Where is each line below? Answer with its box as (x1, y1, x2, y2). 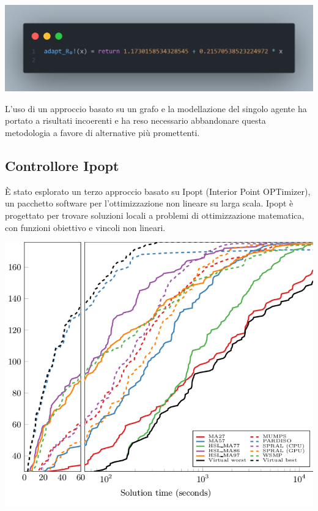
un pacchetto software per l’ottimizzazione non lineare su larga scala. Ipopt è (5, 197, 294, 210)
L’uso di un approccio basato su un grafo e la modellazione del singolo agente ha (5, 102, 307, 115)
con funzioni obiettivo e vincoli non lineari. (5, 221, 166, 233)
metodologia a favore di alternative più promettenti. (5, 126, 200, 139)
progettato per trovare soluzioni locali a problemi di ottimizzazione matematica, (5, 209, 305, 222)
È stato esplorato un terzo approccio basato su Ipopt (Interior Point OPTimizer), (5, 184, 311, 197)
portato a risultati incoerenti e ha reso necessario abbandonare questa (5, 114, 266, 127)
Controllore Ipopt (5, 156, 119, 175)
